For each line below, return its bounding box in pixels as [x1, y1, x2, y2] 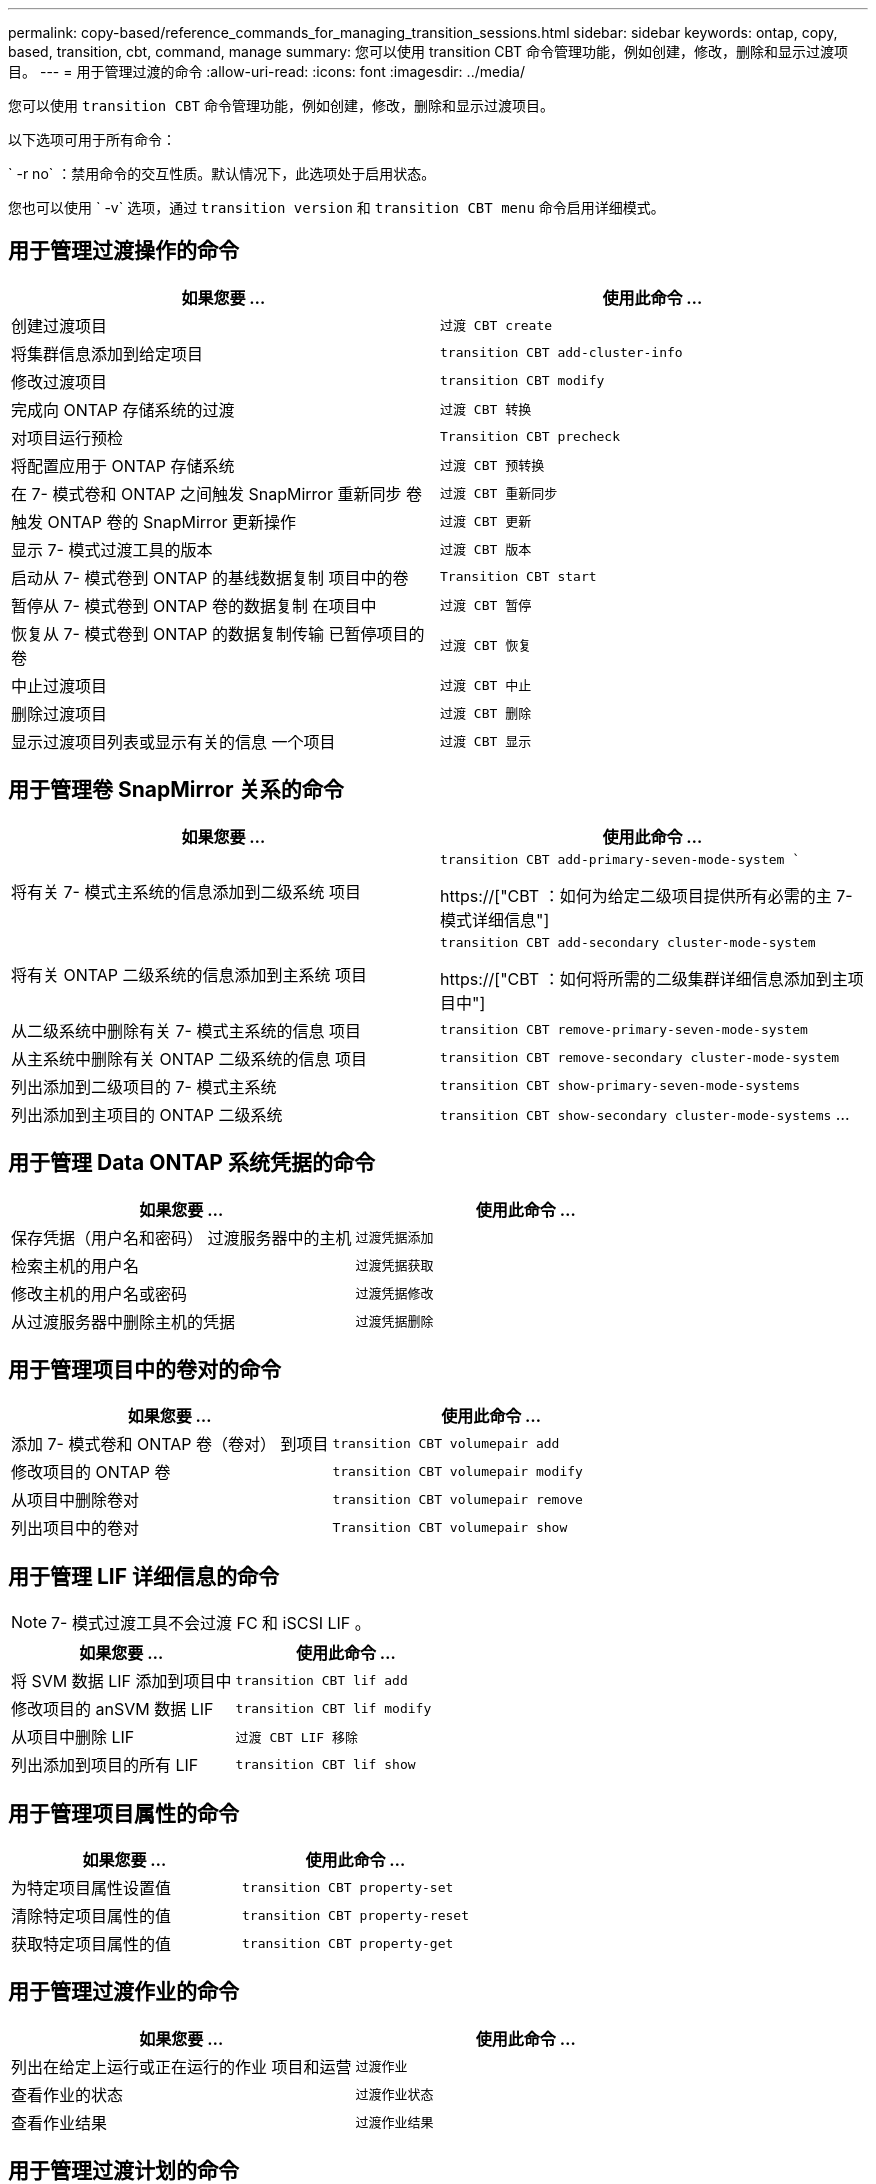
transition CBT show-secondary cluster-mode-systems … [440, 1103, 850, 1124]
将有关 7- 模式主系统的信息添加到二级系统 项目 [11, 882, 361, 903]
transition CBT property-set [241, 1879, 454, 1895]
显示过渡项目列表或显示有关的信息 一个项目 [11, 731, 336, 752]
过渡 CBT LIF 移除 [235, 1729, 359, 1745]
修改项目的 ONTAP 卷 [11, 1462, 171, 1483]
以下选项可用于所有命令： [8, 131, 176, 148]
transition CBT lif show [235, 1756, 416, 1772]
